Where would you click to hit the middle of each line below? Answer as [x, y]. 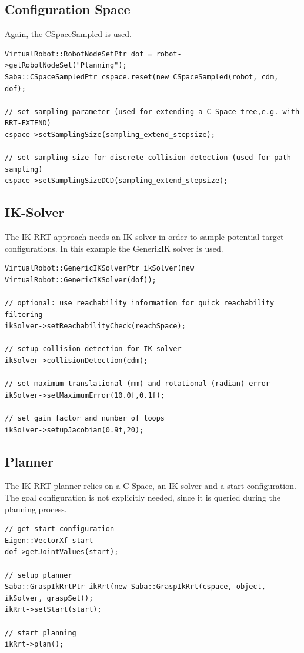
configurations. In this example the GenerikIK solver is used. [114, 248]
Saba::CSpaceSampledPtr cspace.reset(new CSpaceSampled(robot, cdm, [142, 77]
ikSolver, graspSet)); [49, 598]
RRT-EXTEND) [28, 123]
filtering [24, 314]
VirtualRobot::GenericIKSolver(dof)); [81, 280]
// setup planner [39, 575]
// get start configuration [60, 529]
